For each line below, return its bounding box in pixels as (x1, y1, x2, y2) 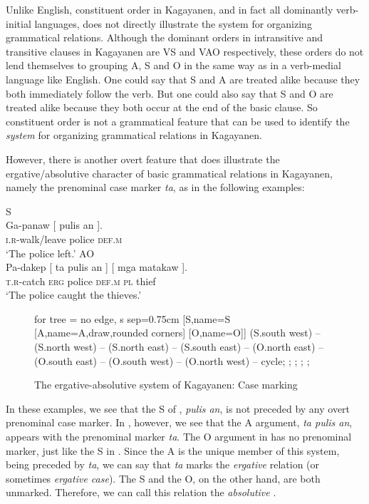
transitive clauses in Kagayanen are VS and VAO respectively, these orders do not (6, 43, 364, 58)
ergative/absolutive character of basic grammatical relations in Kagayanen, (6, 165, 333, 180)
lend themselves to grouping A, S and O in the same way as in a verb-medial (6, 58, 341, 73)
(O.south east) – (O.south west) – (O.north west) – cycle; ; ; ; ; (34, 353, 310, 368)
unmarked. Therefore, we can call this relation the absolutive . (6, 485, 276, 500)
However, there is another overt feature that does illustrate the (6, 151, 280, 166)
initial (6, 16, 31, 31)
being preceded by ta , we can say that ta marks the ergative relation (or (6, 457, 320, 472)
